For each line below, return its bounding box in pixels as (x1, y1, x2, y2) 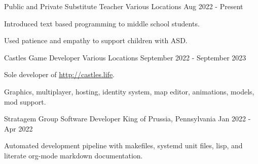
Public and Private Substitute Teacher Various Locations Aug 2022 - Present (4, 1, 243, 11)
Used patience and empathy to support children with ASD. (4, 35, 188, 46)
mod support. (4, 96, 46, 107)
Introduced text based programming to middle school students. (4, 18, 200, 28)
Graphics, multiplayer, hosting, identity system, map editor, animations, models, (4, 86, 254, 96)
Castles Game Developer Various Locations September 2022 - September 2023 (4, 52, 246, 62)
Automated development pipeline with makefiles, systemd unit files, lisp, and (4, 140, 243, 151)
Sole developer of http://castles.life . (4, 69, 115, 80)
